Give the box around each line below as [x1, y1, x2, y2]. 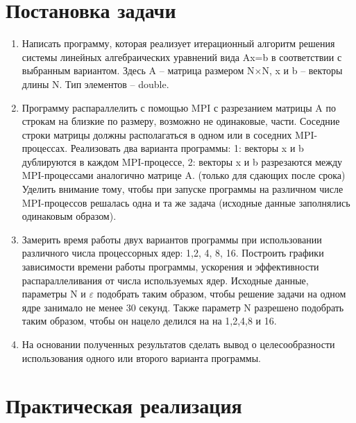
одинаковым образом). [22, 209, 117, 223]
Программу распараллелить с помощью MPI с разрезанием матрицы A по [22, 100, 336, 114]
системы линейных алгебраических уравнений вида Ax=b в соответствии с [22, 49, 342, 64]
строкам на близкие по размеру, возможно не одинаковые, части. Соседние [22, 114, 340, 128]
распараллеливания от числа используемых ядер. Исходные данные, [22, 273, 309, 287]
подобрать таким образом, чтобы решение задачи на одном [96, 286, 346, 301]
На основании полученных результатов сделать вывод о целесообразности [22, 337, 335, 351]
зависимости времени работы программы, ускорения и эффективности [22, 259, 319, 274]
